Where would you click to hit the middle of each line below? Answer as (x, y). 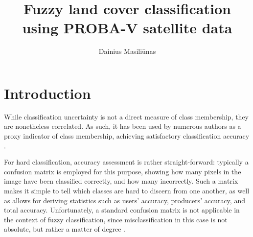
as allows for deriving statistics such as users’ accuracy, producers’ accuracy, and (125, 200)
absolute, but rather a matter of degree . (65, 229)
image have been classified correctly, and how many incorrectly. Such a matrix (121, 181)
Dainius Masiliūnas (127, 51)
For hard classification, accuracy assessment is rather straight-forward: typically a (126, 162)
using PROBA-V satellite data (127, 28)
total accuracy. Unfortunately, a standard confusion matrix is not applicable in (122, 210)
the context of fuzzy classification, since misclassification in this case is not (116, 219)
